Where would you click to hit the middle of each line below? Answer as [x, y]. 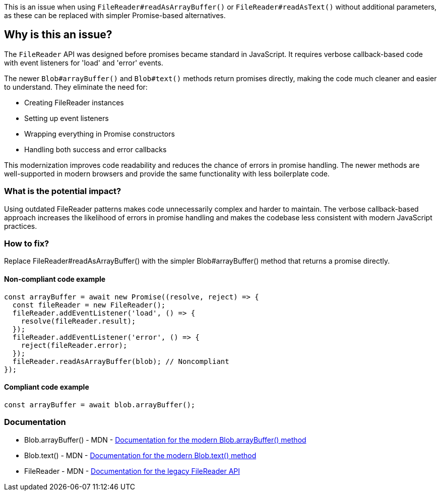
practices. [21, 226]
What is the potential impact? [63, 191]
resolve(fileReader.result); [78, 321]
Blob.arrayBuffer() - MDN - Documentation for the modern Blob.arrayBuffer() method [165, 440]
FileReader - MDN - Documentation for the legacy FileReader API [132, 471]
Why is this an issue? [58, 35]
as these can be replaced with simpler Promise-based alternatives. [115, 15]
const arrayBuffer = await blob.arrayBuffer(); [100, 405]
